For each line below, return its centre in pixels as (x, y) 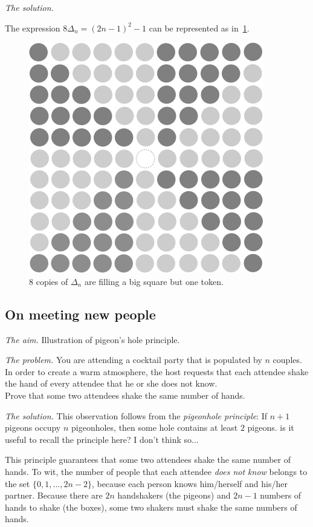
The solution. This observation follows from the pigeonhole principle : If (136, 415)
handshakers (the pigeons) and (174, 495)
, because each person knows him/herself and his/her (189, 483)
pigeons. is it (271, 427)
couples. (287, 360)
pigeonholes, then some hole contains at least (154, 427)
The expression (33, 28)
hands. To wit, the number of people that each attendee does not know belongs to (156, 471)
